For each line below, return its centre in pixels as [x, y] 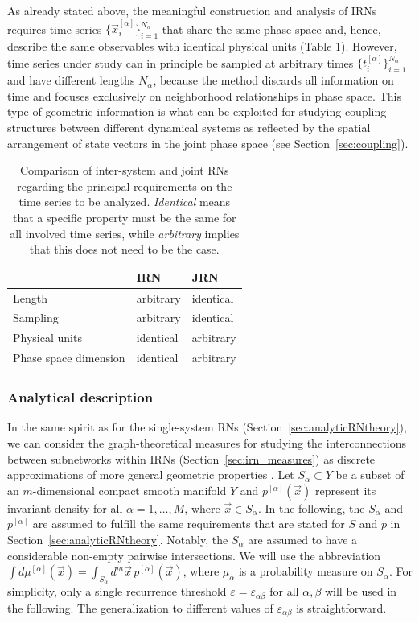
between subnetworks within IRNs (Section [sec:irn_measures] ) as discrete [191, 458]
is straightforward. [341, 607]
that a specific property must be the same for [125, 217]
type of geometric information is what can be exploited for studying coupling [197, 111]
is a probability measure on [306, 571]
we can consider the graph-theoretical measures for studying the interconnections [207, 443]
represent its [346, 490]
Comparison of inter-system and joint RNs [125, 170]
